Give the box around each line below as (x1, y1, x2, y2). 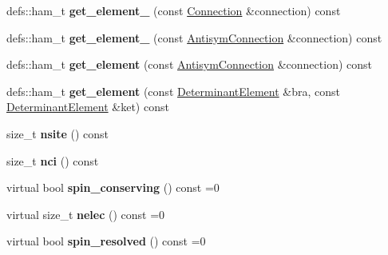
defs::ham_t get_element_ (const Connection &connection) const (6, 2, 341, 18)
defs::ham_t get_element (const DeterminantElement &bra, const (6, 82, 340, 99)
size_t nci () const (6, 152, 99, 169)
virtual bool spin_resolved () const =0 (6, 233, 206, 249)
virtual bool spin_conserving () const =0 (6, 179, 220, 196)
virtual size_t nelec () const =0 (6, 205, 165, 222)
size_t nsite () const (6, 125, 109, 141)
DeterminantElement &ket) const (6, 98, 169, 115)
